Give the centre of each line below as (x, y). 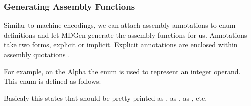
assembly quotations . (37, 54)
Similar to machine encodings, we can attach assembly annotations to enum (120, 25)
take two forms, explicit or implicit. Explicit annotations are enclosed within (121, 45)
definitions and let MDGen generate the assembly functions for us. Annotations (125, 35)
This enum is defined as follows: (53, 81)
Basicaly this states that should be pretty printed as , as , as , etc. (106, 97)
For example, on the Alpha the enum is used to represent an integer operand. (122, 71)
